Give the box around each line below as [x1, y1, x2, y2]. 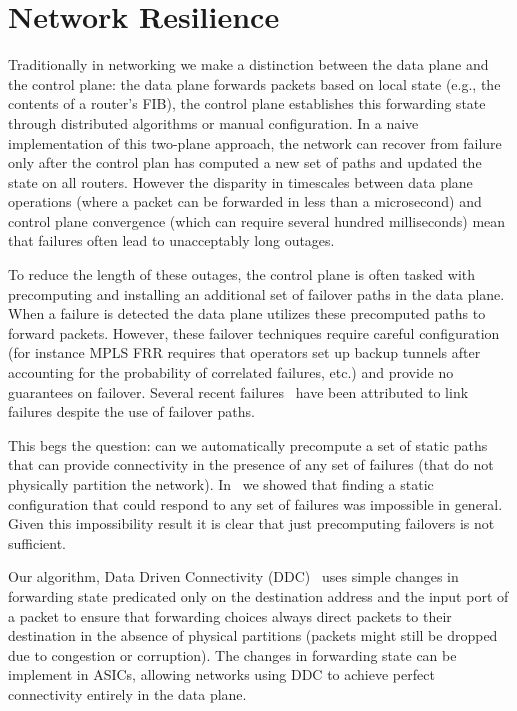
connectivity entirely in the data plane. [8, 683, 247, 704]
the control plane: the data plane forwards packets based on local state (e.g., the [8, 73, 501, 94]
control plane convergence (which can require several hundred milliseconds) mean [8, 210, 506, 231]
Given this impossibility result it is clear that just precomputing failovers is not [8, 513, 495, 534]
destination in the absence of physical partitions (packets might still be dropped [8, 625, 498, 646]
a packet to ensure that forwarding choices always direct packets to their [8, 605, 452, 626]
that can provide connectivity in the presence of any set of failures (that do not [8, 454, 494, 475]
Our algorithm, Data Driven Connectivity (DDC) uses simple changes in [8, 566, 459, 587]
